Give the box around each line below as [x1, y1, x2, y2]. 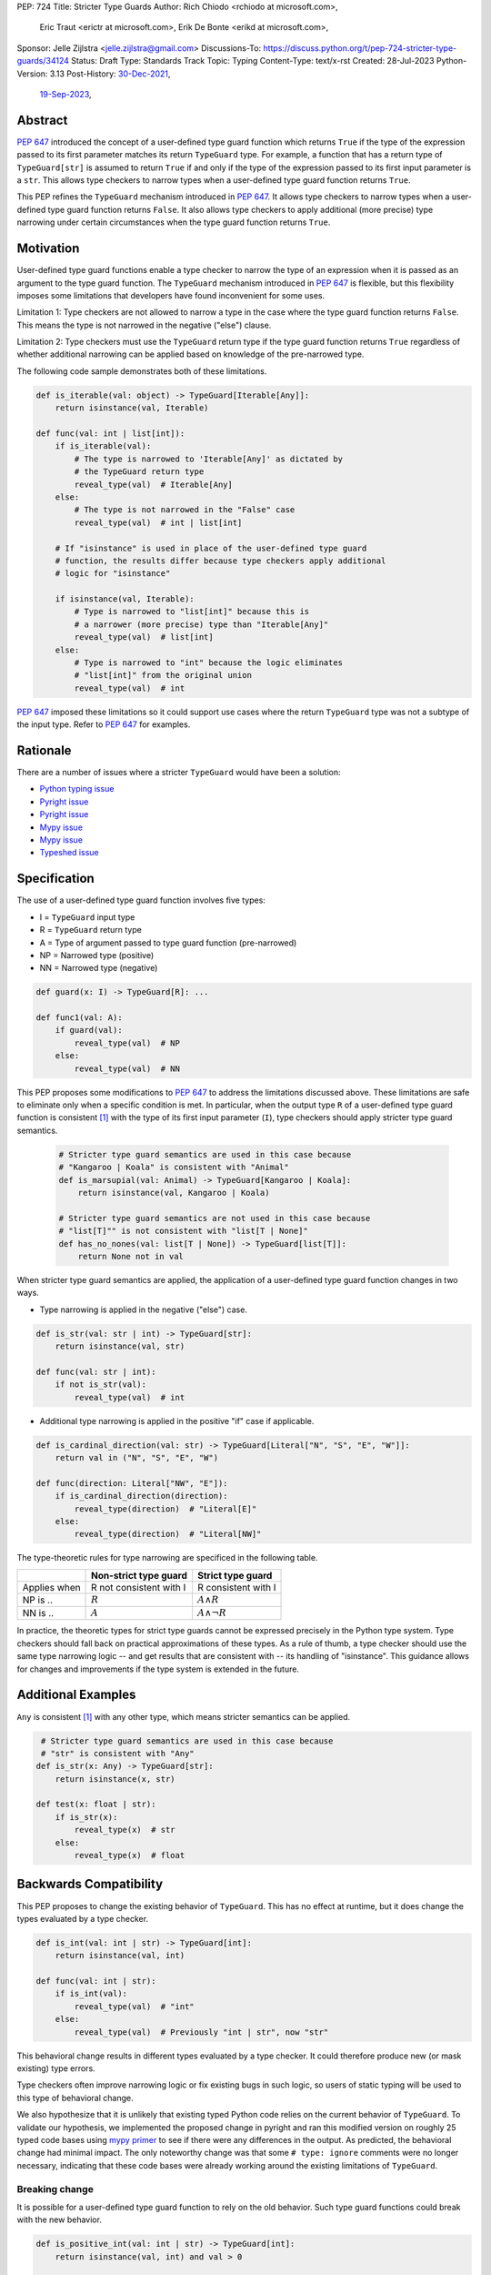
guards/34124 [16, 56, 70, 66]
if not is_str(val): [55, 1380, 147, 1390]
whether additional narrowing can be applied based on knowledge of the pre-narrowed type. [16, 349, 365, 359]
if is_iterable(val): [55, 441, 152, 451]
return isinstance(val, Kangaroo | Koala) [77, 1188, 270, 1198]
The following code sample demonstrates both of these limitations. [16, 365, 267, 377]
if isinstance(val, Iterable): [55, 594, 195, 604]
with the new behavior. [16, 2214, 102, 2225]
